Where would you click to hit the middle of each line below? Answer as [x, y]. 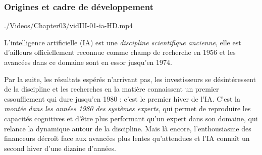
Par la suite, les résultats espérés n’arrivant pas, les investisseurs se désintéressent [130, 79]
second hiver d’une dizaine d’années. [60, 148]
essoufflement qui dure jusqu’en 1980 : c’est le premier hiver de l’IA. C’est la [122, 98]
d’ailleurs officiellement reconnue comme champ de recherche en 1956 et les [120, 52]
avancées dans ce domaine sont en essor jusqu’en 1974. [88, 62]
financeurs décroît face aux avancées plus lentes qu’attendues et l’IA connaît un [127, 138]
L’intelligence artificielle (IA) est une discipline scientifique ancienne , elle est [123, 42]
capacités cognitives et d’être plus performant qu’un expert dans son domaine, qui [131, 118]
